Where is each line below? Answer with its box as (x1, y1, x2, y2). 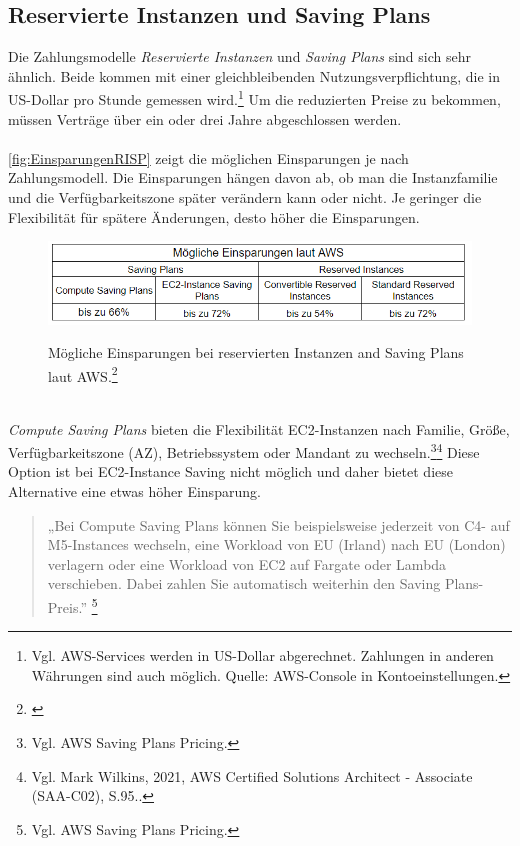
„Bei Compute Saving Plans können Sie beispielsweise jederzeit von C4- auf (47, 514, 510, 535)
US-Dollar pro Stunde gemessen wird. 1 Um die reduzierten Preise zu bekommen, (8, 86, 501, 110)
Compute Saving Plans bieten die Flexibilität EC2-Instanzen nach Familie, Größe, (8, 418, 510, 439)
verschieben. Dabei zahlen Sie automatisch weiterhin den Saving (47, 573, 441, 594)
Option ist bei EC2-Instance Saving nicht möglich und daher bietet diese (8, 461, 453, 482)
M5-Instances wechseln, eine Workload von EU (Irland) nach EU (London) (47, 534, 506, 555)
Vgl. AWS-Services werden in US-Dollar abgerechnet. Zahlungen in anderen (31, 645, 494, 666)
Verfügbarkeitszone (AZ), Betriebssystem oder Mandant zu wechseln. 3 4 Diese (8, 439, 480, 462)
